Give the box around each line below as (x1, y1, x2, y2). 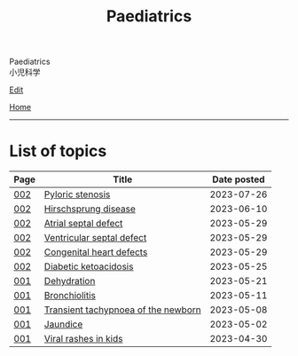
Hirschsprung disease (43, 202, 136, 215)
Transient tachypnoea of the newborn (43, 304, 201, 316)
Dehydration (43, 275, 96, 288)
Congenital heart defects (43, 246, 148, 258)
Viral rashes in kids (43, 333, 123, 345)
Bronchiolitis (43, 289, 96, 302)
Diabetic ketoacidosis (43, 260, 134, 273)
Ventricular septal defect (43, 232, 147, 244)
